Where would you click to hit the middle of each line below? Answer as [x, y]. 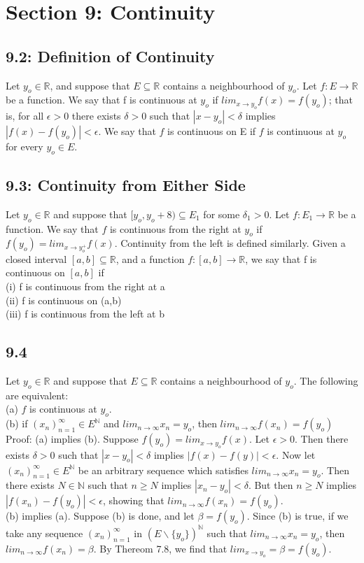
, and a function [150, 258]
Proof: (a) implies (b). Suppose [72, 439]
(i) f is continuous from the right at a [85, 286]
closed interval [36, 258]
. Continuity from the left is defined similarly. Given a [230, 243]
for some [222, 214]
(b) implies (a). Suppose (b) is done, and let [100, 516]
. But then [271, 485]
